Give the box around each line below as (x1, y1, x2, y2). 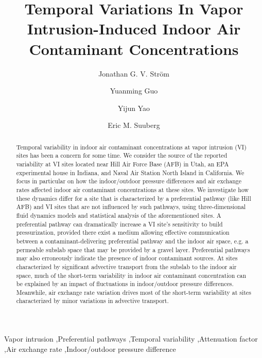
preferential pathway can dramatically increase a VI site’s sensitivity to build (16, 219, 223, 228)
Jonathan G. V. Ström (98, 68, 169, 79)
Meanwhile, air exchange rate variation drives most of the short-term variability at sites (16, 288, 251, 296)
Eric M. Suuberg (108, 120, 160, 130)
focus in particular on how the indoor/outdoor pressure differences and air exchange (16, 177, 242, 185)
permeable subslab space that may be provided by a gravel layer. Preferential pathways (16, 245, 250, 254)
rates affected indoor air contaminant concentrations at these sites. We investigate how (16, 185, 249, 194)
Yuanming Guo (110, 85, 158, 96)
